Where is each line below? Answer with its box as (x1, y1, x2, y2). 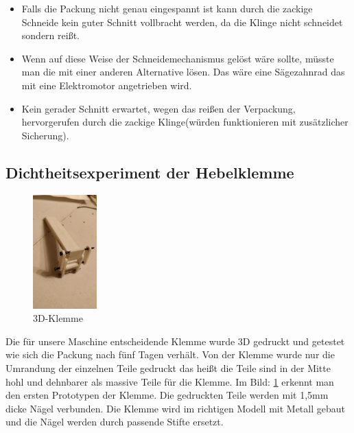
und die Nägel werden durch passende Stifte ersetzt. (5, 414, 224, 429)
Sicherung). (21, 128, 69, 142)
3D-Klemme (33, 311, 83, 325)
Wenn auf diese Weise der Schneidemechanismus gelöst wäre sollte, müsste (21, 51, 334, 65)
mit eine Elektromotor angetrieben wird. (21, 78, 192, 92)
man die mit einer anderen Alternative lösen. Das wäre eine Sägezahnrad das (21, 65, 345, 79)
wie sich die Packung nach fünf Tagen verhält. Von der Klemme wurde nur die (5, 347, 335, 362)
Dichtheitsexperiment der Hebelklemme (5, 161, 294, 183)
